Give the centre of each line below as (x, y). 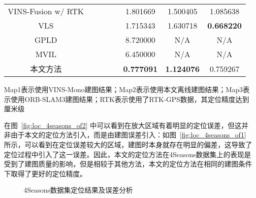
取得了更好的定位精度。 (48, 173)
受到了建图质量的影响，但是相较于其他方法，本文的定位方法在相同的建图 (121, 164)
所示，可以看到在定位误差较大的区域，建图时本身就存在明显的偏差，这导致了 (128, 144)
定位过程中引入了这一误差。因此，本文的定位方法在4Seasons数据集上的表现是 (128, 154)
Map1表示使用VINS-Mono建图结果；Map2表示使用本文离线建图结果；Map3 (123, 89)
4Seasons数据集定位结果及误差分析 (78, 190)
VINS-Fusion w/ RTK (46, 11)
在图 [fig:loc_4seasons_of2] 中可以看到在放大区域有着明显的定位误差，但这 (123, 125)
